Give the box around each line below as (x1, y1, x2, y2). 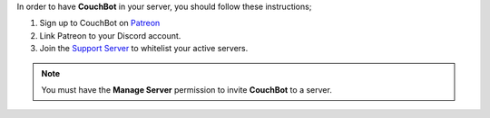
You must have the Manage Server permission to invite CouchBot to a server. (41, 84, 333, 95)
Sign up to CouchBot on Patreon (39, 18, 161, 29)
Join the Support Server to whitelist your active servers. (39, 43, 249, 54)
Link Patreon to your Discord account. (39, 30, 181, 41)
